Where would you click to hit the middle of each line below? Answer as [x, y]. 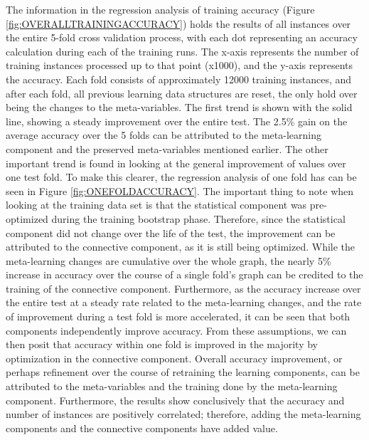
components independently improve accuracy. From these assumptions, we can [176, 330]
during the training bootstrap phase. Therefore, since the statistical [198, 218]
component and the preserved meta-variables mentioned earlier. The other [167, 148]
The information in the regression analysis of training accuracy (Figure [160, 9]
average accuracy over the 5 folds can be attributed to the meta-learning [164, 135]
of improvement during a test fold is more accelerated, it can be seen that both [178, 316]
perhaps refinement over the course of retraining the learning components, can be [183, 372]
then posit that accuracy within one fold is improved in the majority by [162, 344]
